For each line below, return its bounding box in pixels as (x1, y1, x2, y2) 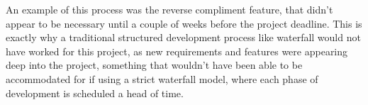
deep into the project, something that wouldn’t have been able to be (6, 57, 303, 72)
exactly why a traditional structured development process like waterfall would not (6, 30, 361, 45)
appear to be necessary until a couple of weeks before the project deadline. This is (6, 16, 362, 31)
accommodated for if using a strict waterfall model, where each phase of (6, 71, 318, 86)
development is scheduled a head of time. (6, 85, 184, 100)
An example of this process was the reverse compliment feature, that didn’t (6, 2, 333, 16)
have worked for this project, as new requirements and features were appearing (6, 43, 348, 58)
